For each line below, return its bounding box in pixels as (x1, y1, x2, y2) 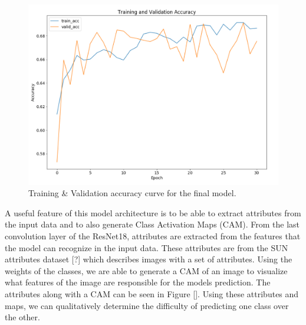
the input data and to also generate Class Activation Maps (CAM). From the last (5, 218, 300, 230)
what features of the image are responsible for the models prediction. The (5, 276, 271, 288)
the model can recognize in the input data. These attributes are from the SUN (5, 241, 288, 253)
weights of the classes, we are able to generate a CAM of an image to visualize (5, 264, 288, 277)
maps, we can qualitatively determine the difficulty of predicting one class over (5, 299, 289, 311)
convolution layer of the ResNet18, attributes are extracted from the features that (5, 230, 301, 242)
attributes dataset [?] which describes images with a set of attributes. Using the (5, 253, 292, 265)
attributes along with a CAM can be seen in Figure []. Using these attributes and (5, 287, 299, 300)
